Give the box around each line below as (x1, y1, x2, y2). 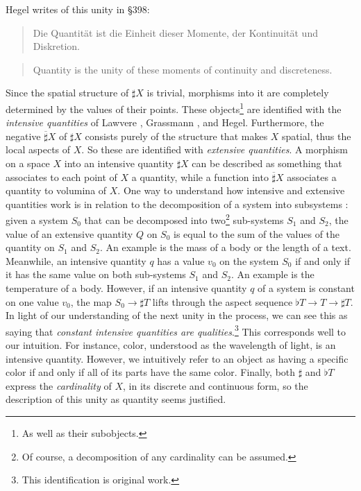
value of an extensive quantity (6, 226, 133, 241)
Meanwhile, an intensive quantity (6, 253, 146, 268)
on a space (6, 156, 50, 170)
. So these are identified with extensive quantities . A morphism (81, 142, 348, 157)
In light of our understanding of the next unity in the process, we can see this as (6, 308, 348, 322)
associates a (287, 169, 337, 184)
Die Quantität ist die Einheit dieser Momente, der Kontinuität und (33, 25, 318, 40)
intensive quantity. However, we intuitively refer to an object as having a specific (6, 351, 349, 365)
